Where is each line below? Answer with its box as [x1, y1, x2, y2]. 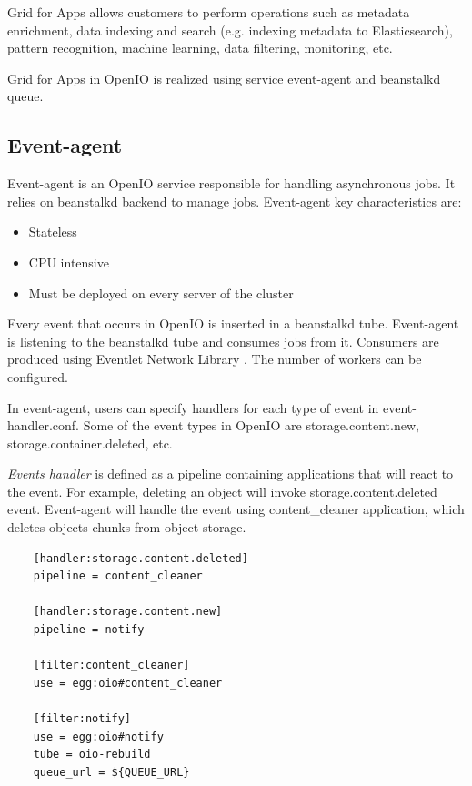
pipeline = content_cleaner [33, 569, 203, 583]
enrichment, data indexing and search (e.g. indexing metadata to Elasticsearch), [7, 20, 453, 39]
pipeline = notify [33, 623, 145, 637]
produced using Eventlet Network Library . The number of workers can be [7, 349, 422, 368]
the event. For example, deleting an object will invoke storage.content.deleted [7, 481, 437, 500]
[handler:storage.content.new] [33, 605, 223, 619]
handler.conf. [7, 416, 80, 435]
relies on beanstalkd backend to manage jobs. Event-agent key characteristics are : [7, 191, 462, 210]
